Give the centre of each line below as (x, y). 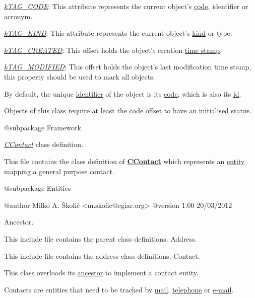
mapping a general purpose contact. (59, 171)
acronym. (18, 16)
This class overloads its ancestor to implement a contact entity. (101, 273)
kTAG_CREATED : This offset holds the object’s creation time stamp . (113, 50)
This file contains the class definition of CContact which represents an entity (124, 161)
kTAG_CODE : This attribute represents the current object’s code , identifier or (126, 6)
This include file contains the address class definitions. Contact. (102, 255)
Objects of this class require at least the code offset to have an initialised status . (128, 110)
